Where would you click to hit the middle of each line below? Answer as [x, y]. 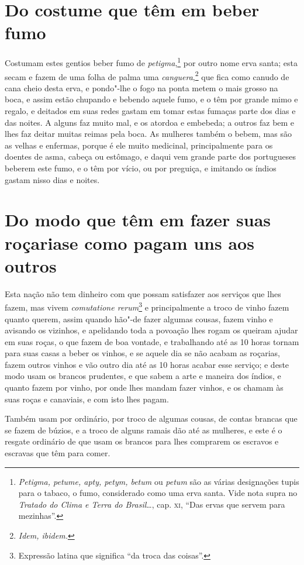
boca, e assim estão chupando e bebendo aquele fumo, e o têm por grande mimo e [151, 99]
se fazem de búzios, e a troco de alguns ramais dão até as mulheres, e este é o [144, 430]
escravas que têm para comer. [58, 453]
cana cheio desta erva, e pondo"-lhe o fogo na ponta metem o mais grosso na [141, 87]
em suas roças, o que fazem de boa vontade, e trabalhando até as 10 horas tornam [152, 341]
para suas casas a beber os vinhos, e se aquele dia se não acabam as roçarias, [143, 353]
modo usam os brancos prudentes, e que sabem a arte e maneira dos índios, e [143, 376]
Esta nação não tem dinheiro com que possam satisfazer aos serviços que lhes [143, 293]
